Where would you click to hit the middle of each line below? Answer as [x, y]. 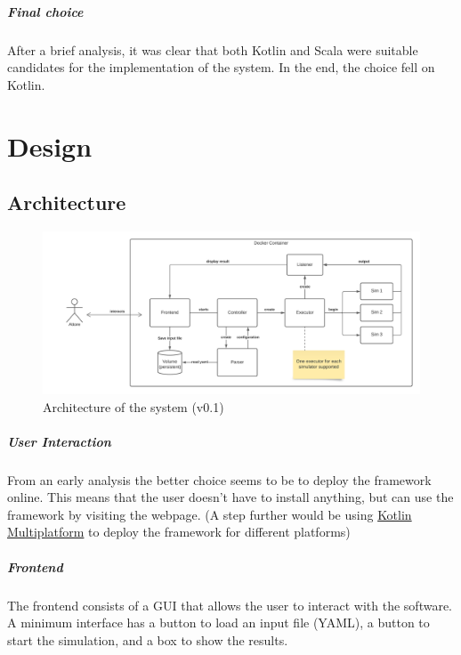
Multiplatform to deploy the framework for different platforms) [179, 532]
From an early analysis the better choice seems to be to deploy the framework [219, 479]
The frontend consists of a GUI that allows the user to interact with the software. [230, 605]
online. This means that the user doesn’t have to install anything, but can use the [230, 497]
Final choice [45, 11]
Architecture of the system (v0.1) [133, 406]
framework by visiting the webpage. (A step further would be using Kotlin [210, 514]
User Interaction [59, 441]
